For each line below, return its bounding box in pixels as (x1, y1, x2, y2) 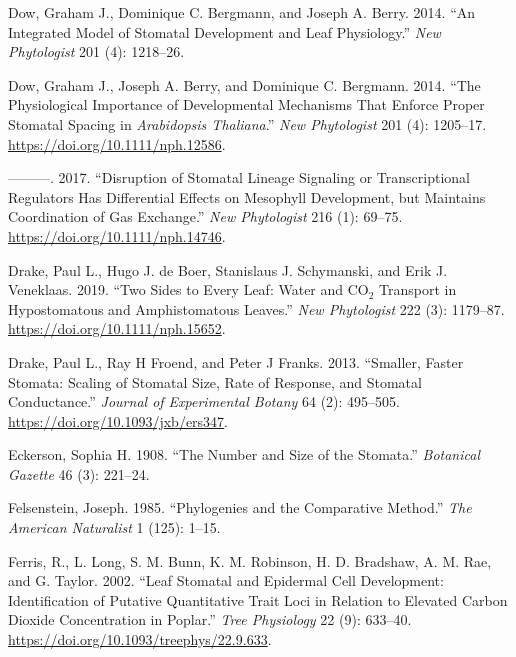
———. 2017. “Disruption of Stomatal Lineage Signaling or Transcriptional (8, 167, 470, 188)
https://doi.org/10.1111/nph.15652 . (8, 318, 226, 339)
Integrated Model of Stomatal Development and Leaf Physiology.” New (8, 21, 441, 42)
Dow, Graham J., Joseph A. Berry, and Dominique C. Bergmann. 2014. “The (8, 74, 481, 95)
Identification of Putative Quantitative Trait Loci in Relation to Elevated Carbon (8, 589, 508, 610)
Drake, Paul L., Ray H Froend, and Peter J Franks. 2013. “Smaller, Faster (8, 351, 464, 372)
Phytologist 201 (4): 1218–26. (8, 41, 185, 62)
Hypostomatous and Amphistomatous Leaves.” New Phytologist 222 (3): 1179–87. (8, 298, 505, 319)
